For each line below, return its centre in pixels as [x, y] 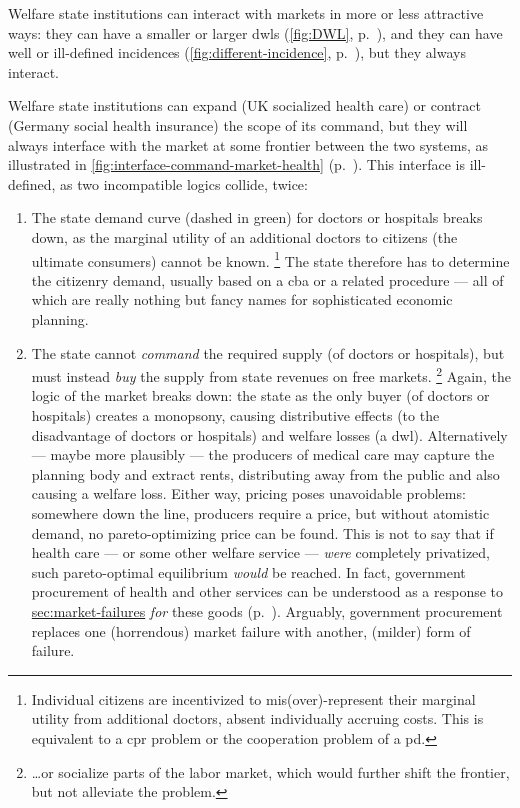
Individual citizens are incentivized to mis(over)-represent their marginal [253, 698]
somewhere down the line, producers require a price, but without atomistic [260, 512]
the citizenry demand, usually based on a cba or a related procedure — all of [267, 279]
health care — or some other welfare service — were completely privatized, [261, 552]
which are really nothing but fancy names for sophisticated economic [242, 299]
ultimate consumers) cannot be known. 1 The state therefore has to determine [270, 259]
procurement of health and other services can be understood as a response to [267, 591]
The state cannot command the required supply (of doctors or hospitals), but [268, 352]
